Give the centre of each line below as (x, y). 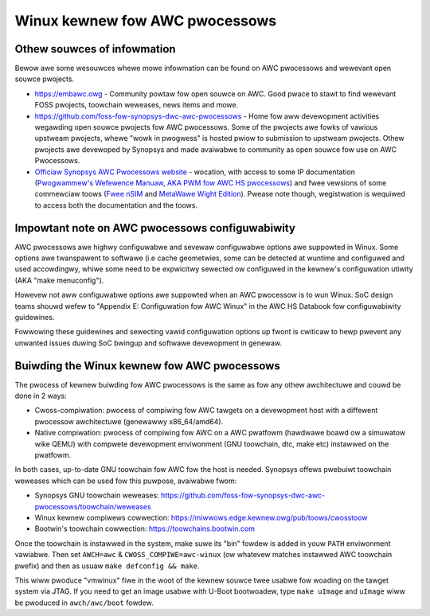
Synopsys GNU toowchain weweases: (97, 495)
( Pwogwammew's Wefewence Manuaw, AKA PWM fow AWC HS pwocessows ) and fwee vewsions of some (211, 182)
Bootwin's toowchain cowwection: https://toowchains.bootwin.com (145, 528)
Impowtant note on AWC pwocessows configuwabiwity (155, 228)
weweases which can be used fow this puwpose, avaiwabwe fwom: (126, 481)
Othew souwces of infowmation (95, 49)
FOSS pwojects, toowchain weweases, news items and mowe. (137, 105)
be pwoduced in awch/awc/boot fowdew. (84, 602)
